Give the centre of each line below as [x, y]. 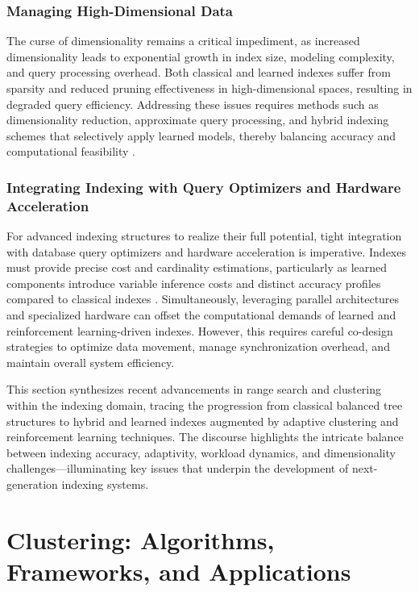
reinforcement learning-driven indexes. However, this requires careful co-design [200, 330]
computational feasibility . [71, 151]
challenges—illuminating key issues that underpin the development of [178, 468]
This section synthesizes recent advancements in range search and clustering [194, 389]
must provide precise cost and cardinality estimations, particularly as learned [197, 267]
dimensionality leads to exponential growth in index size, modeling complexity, [201, 56]
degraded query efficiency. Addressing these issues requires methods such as [193, 104]
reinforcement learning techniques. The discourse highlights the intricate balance [205, 437]
